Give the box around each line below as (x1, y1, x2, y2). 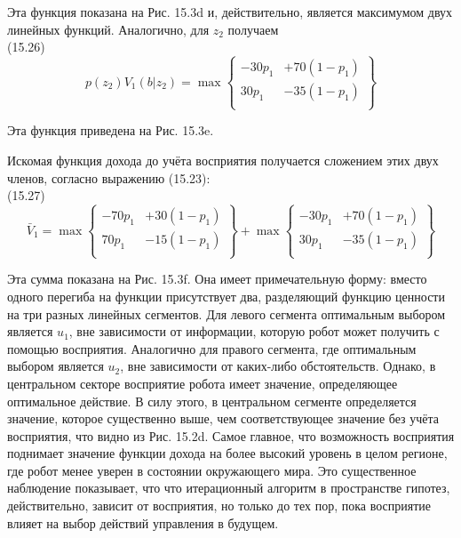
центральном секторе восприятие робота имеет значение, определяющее (7, 373, 398, 392)
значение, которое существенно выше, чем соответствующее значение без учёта (7, 409, 440, 428)
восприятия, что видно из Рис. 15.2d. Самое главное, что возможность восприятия (7, 426, 455, 445)
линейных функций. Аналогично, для (7, 20, 210, 38)
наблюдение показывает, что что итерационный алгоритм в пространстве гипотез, (7, 478, 450, 497)
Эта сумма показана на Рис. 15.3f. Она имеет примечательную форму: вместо (7, 269, 427, 288)
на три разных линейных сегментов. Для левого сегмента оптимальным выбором (7, 304, 446, 323)
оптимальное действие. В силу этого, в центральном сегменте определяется (7, 391, 417, 410)
